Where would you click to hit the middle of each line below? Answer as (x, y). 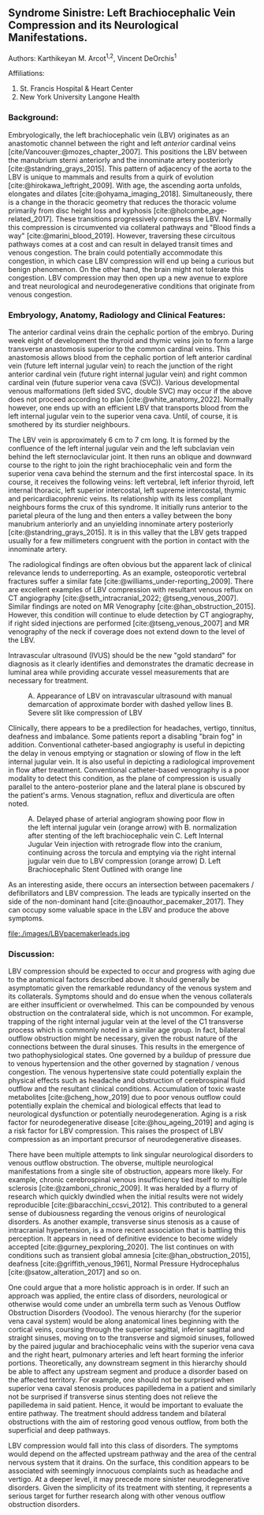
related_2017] (30, 219)
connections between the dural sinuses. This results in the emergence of (126, 1047)
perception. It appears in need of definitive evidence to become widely (123, 1239)
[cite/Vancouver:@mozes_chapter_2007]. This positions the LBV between (128, 151)
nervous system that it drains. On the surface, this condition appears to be (129, 1463)
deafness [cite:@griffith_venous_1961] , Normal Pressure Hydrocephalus (124, 1264)
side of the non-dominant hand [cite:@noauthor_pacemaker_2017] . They (126, 901)
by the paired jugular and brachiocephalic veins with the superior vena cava (131, 1347)
